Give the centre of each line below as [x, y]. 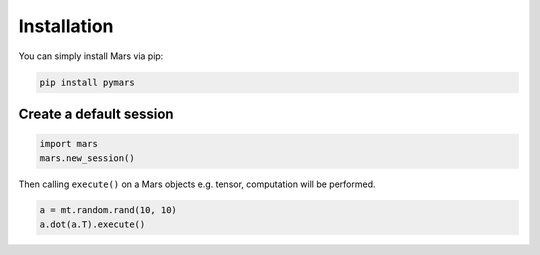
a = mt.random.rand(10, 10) [108, 210]
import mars [69, 144]
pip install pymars [87, 82]
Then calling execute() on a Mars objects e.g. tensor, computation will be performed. [197, 184]
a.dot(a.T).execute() [92, 224]
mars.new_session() [87, 158]
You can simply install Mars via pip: [91, 56]
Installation [66, 26]
